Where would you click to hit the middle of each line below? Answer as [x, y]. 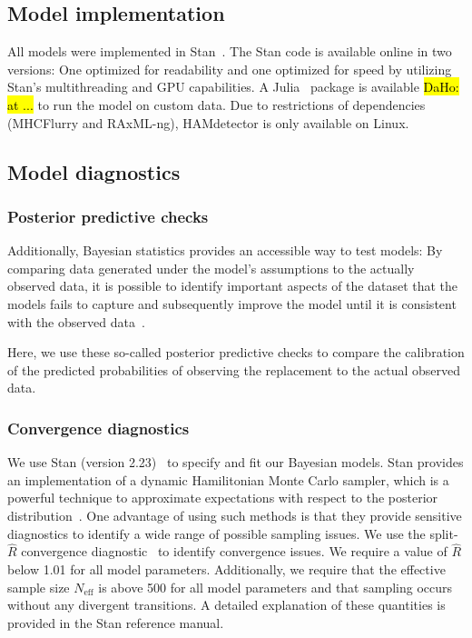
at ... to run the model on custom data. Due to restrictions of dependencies [216, 104]
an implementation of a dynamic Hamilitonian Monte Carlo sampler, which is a [228, 479]
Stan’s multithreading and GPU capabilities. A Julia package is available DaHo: [233, 87]
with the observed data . [76, 321]
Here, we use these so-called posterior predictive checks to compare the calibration [236, 352]
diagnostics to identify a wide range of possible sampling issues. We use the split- [233, 533]
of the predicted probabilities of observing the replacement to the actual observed [234, 369]
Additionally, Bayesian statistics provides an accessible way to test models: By [225, 250]
